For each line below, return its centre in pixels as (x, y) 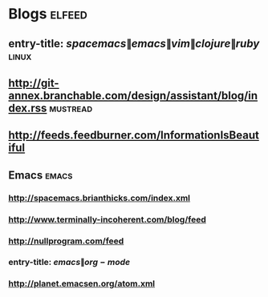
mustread (71, 108)
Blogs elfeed (48, 14)
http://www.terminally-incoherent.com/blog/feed (107, 219)
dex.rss (28, 108)
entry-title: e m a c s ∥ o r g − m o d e (69, 263)
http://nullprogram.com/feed (66, 241)
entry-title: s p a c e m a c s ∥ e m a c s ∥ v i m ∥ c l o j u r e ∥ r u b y (134, 44)
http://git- (34, 83)
